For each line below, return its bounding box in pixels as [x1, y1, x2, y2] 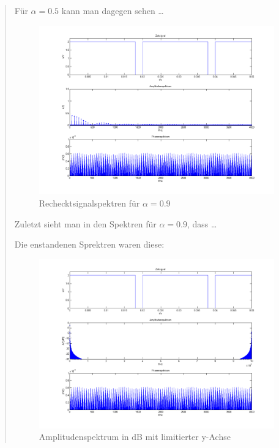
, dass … [187, 217, 217, 230]
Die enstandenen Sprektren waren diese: [14, 238, 165, 251]
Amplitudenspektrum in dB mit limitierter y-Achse [39, 430, 231, 443]
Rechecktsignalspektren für [39, 196, 140, 209]
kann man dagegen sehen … [61, 4, 164, 17]
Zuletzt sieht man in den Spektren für [14, 217, 157, 230]
